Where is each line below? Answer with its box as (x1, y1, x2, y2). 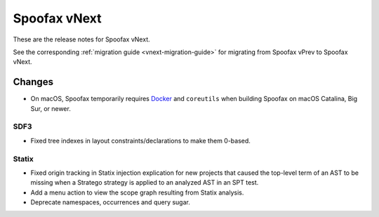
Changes (13, 76, 54, 88)
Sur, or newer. (30, 104, 72, 112)
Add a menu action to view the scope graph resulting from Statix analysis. (30, 188, 244, 197)
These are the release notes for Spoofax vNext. (13, 35, 150, 44)
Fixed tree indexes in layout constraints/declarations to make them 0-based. (30, 136, 251, 145)
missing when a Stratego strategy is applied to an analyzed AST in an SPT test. (30, 178, 259, 187)
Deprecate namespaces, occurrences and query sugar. (30, 198, 191, 206)
